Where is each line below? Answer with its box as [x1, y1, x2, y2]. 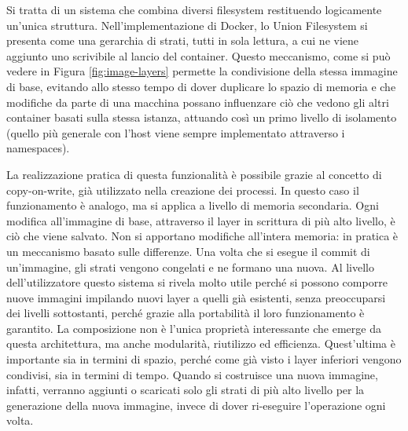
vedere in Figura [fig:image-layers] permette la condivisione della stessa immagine [6, 63, 398, 79]
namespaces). [6, 140, 70, 156]
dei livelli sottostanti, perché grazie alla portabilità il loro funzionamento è [6, 305, 365, 321]
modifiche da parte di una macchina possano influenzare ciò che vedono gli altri [6, 93, 389, 110]
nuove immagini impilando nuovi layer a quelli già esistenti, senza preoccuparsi [6, 289, 386, 305]
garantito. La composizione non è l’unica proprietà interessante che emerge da [6, 320, 381, 336]
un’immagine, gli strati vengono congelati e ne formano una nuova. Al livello [6, 258, 375, 275]
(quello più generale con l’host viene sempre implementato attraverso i [6, 124, 345, 141]
